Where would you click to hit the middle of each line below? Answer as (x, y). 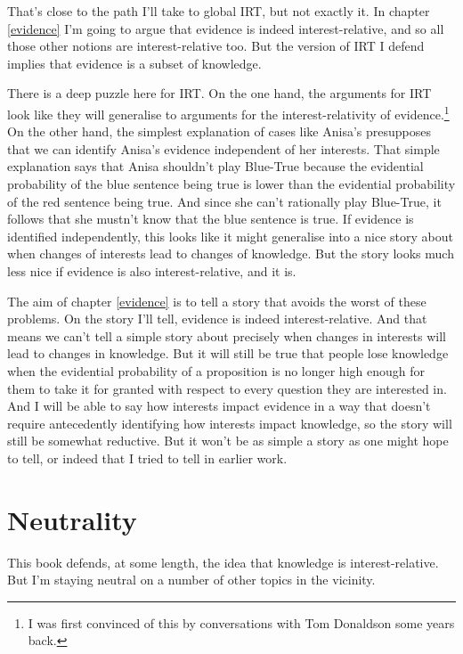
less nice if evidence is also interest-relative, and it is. (152, 270)
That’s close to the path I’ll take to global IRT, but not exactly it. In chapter (219, 11)
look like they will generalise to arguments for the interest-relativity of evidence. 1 (228, 112)
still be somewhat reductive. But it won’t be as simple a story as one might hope (228, 441)
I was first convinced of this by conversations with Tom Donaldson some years (241, 622)
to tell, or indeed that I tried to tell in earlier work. (147, 458)
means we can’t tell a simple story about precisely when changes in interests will (227, 335)
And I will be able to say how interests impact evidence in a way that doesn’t (219, 406)
